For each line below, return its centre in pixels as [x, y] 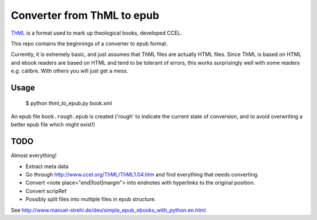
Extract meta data [47, 166]
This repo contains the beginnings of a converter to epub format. [89, 44]
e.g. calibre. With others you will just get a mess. [70, 71]
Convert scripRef [46, 191]
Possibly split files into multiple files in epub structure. [91, 199]
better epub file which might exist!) [53, 125]
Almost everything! [34, 155]
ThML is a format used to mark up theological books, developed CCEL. [96, 33]
